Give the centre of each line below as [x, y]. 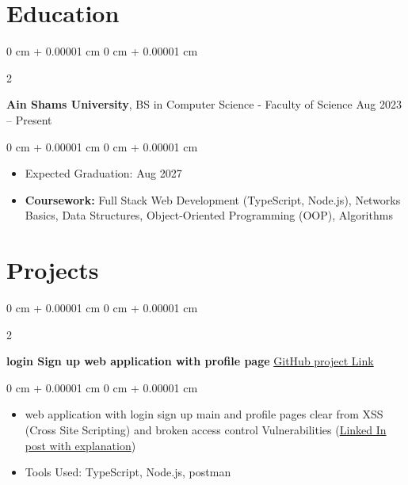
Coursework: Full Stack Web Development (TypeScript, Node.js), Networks [213, 199]
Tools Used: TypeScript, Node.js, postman [128, 472]
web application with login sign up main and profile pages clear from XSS [204, 414]
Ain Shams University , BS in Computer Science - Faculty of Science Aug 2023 [204, 104]
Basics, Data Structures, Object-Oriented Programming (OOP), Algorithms [209, 215]
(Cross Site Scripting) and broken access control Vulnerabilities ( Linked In [206, 429]
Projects [53, 270]
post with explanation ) [80, 445]
